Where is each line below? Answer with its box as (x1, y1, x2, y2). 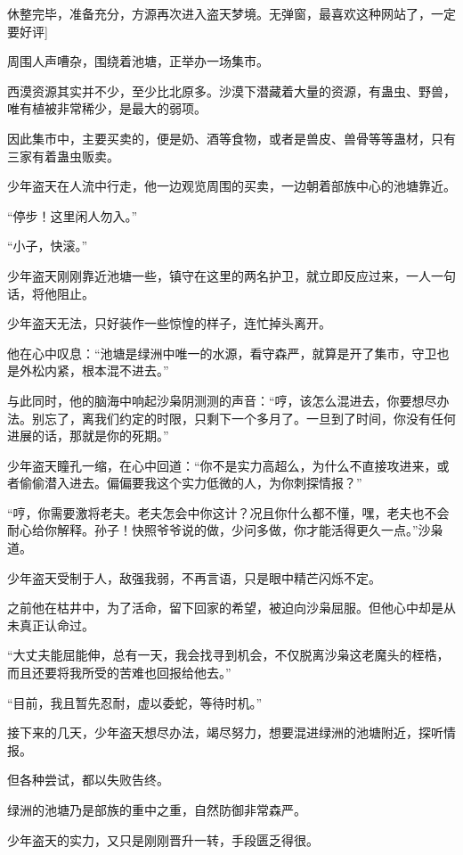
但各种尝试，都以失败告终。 (7, 770, 169, 789)
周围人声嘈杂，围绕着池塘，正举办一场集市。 (7, 52, 269, 70)
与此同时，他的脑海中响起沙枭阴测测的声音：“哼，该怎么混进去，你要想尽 (7, 391, 437, 409)
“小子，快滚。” (7, 236, 88, 255)
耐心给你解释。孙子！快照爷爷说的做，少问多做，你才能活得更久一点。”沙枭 (7, 521, 443, 539)
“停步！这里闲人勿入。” (7, 206, 138, 225)
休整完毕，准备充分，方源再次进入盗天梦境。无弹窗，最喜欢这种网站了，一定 (7, 4, 456, 22)
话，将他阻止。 (7, 284, 94, 302)
